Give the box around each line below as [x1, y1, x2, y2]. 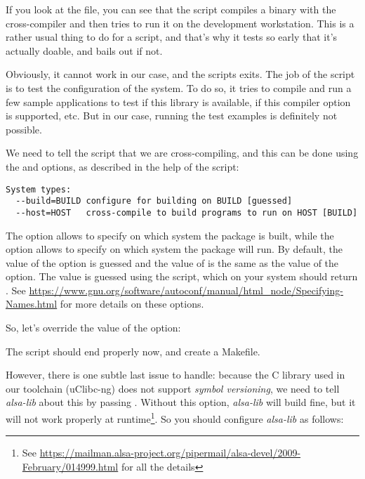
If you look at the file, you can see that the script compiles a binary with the [6, 2, 336, 16]
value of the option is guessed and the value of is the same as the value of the [6, 255, 339, 270]
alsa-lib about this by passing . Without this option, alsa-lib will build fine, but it [6, 395, 356, 409]
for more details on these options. [60, 296, 204, 311]
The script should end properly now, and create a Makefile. [6, 343, 260, 358]
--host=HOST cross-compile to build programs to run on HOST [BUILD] [15, 207, 358, 218]
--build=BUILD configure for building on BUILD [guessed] [15, 196, 293, 206]
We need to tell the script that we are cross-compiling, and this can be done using [6, 145, 359, 160]
